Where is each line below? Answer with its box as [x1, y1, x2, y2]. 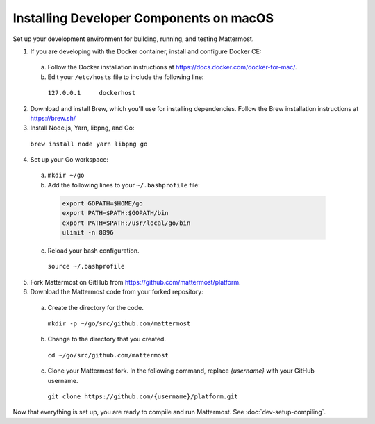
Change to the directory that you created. [47, 335, 167, 344]
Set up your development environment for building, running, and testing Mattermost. [12, 35, 254, 43]
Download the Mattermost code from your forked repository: [30, 288, 204, 296]
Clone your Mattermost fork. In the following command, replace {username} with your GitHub [47, 366, 315, 375]
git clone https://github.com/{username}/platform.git [47, 392, 239, 400]
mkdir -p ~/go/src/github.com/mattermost [47, 319, 191, 328]
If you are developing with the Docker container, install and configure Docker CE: [30, 47, 262, 56]
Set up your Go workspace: [30, 155, 109, 164]
